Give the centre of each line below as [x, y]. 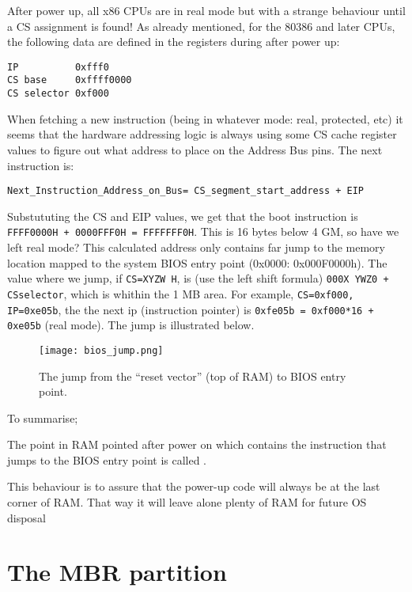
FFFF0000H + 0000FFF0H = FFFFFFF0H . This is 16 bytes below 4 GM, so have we [203, 231]
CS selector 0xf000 [58, 94]
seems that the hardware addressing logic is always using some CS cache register [202, 134]
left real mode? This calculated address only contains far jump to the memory [197, 247]
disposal [26, 517]
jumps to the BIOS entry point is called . [107, 459]
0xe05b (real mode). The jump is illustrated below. [131, 325]
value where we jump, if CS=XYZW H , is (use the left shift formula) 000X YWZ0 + [198, 278]
